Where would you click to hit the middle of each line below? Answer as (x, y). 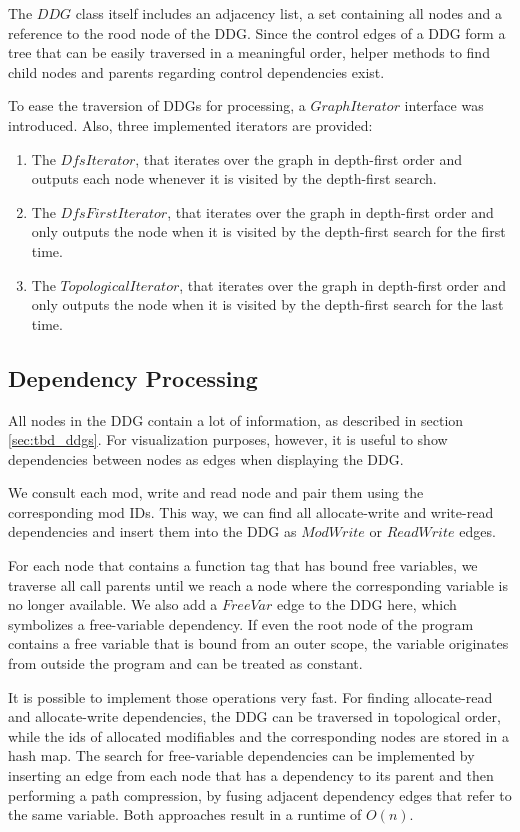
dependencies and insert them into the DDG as (152, 531)
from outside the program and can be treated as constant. (185, 663)
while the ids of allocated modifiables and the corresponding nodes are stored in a (259, 735)
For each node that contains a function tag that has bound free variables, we (243, 565)
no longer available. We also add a (113, 604)
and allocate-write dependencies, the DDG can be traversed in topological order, (254, 716)
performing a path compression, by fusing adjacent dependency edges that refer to (260, 794)
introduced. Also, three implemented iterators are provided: (190, 124)
